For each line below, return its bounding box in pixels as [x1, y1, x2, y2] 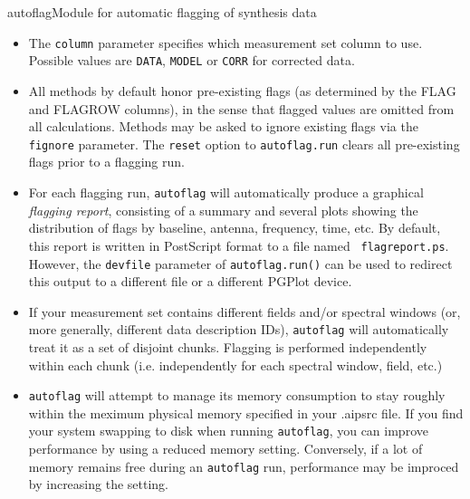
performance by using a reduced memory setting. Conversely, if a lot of [28, 439, 423, 458]
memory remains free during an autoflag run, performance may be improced [28, 456, 459, 475]
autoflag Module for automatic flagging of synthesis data [7, 3, 317, 21]
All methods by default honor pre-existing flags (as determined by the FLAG [28, 81, 456, 100]
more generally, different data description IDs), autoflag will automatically [28, 320, 449, 339]
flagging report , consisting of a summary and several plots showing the [28, 200, 418, 219]
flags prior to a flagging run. [28, 152, 185, 171]
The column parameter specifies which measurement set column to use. [28, 33, 423, 52]
